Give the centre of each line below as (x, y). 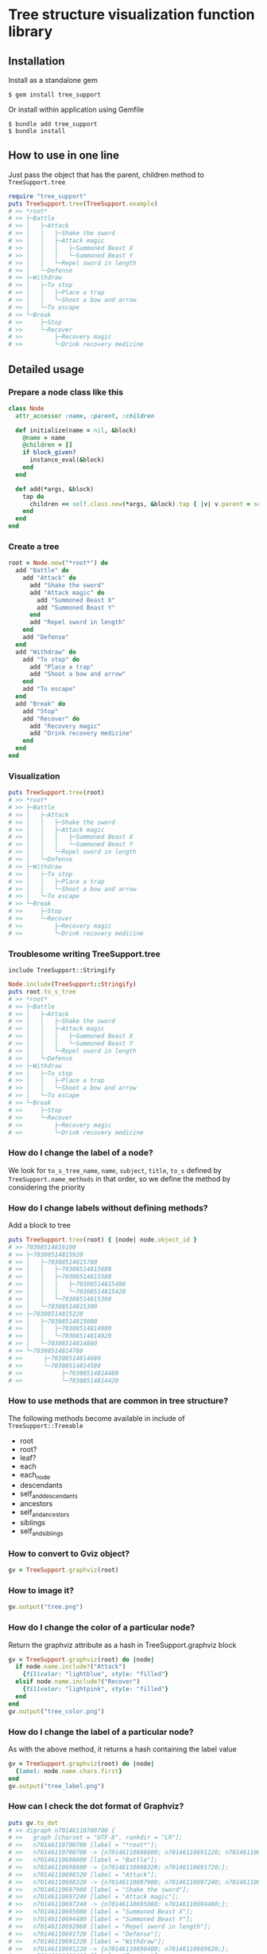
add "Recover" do (51, 719)
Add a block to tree (40, 1225)
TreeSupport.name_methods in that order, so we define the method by (120, 1179)
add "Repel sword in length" (77, 622)
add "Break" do (41, 704)
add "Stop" (41, 711)
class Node (26, 408)
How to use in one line (64, 156)
